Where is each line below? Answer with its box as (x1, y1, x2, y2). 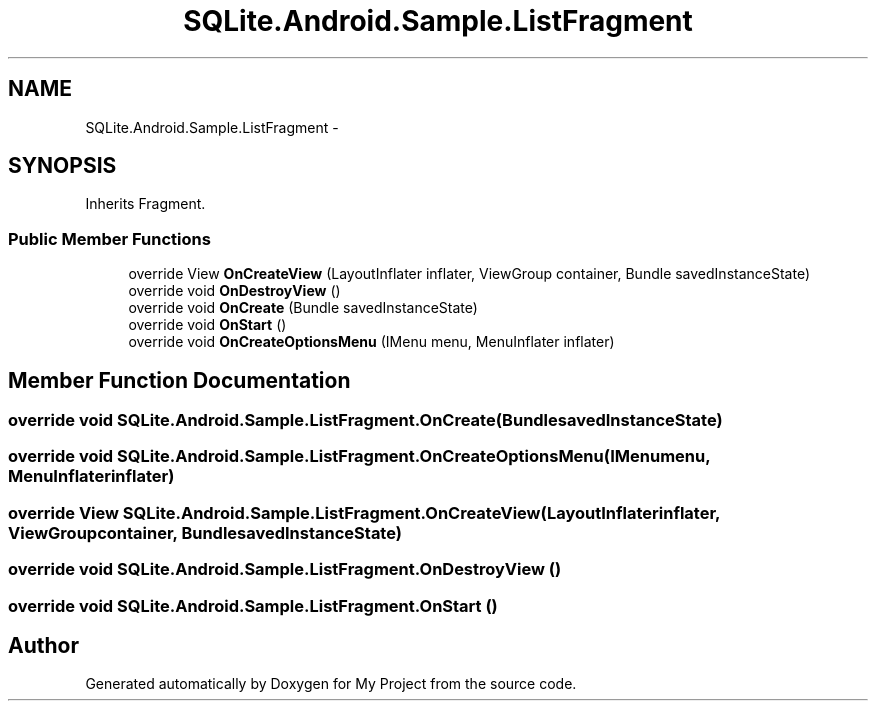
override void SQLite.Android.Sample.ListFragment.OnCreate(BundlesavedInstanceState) (8, 410, 723, 431)
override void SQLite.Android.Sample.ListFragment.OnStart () (8, 595, 498, 616)
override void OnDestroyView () (128, 282, 341, 300)
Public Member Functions (8, 228, 211, 249)
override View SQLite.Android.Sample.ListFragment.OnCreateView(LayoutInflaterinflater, (8, 502, 721, 523)
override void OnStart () (128, 316, 287, 334)
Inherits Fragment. (85, 195, 206, 213)
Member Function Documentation (8, 367, 351, 393)
